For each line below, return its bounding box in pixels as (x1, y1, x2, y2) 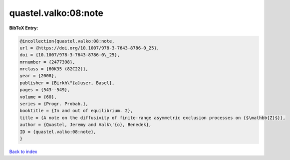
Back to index (9, 149, 37, 155)
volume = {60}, (19, 94, 57, 100)
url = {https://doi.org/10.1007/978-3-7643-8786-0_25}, (19, 45, 160, 51)
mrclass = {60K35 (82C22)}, (19, 66, 88, 72)
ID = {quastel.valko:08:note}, (19, 129, 97, 135)
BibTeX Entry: (9, 25, 38, 31)
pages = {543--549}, (19, 87, 70, 93)
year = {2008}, (19, 73, 57, 79)
